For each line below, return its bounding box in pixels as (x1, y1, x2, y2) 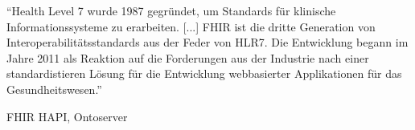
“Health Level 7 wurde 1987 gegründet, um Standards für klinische (6, 2, 336, 18)
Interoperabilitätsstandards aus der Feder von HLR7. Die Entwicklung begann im (6, 34, 409, 51)
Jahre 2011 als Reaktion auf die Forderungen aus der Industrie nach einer (6, 49, 369, 66)
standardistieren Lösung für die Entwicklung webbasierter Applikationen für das (6, 65, 402, 82)
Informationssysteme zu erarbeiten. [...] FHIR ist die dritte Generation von (6, 18, 376, 35)
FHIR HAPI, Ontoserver (6, 108, 128, 124)
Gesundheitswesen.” (6, 80, 102, 97)
